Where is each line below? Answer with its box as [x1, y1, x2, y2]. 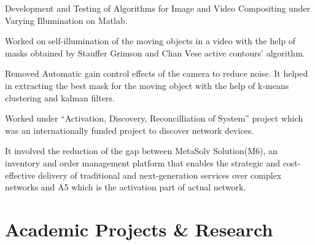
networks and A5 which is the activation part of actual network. [5, 181, 246, 193]
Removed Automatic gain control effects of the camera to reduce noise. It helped [5, 67, 308, 80]
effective [5, 168, 36, 181]
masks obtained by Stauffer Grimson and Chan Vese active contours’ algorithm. [5, 46, 305, 59]
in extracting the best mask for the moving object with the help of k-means [5, 79, 289, 91]
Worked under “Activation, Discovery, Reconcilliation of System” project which [5, 112, 303, 125]
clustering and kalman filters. [5, 91, 115, 104]
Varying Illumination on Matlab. [5, 14, 128, 26]
